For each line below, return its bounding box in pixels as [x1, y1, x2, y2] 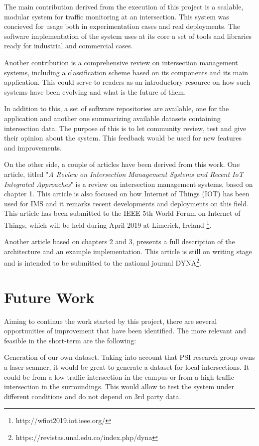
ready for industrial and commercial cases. [4, 40, 133, 51]
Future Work [4, 287, 95, 307]
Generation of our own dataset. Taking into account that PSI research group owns [4, 352, 255, 362]
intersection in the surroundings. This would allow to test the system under [4, 381, 234, 392]
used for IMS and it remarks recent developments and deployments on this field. [4, 198, 249, 208]
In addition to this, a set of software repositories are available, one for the [4, 103, 229, 114]
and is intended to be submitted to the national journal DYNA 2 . [4, 256, 201, 268]
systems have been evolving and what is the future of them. [4, 86, 186, 97]
